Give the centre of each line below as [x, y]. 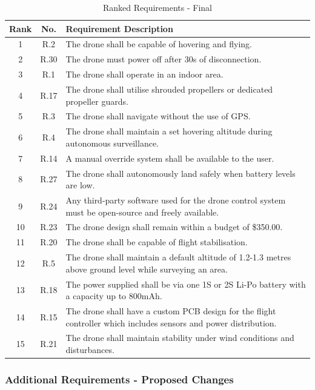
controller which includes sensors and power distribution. [171, 322]
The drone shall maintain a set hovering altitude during [169, 131]
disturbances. [90, 349]
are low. [80, 185]
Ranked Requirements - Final [157, 7]
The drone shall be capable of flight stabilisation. [157, 242]
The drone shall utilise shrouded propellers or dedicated [169, 89]
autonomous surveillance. [112, 143]
